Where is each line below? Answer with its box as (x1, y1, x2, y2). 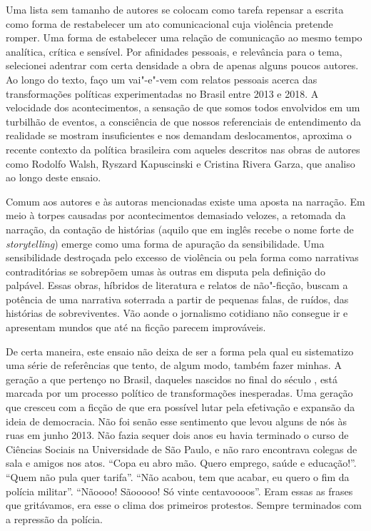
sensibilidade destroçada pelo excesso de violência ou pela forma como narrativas (6, 250, 359, 265)
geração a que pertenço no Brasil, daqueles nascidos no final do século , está (6, 371, 338, 386)
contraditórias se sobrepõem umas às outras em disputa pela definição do (6, 263, 325, 278)
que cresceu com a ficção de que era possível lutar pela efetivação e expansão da (6, 400, 355, 415)
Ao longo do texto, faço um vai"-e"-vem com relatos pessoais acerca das (6, 71, 317, 86)
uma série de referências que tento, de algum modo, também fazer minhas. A (6, 358, 342, 373)
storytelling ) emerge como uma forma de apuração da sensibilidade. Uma (6, 236, 325, 251)
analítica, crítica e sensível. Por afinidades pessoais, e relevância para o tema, (6, 44, 342, 59)
